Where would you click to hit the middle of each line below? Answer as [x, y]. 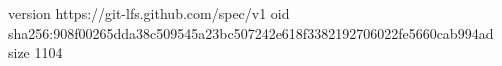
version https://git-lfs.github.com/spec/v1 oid [149, 13]
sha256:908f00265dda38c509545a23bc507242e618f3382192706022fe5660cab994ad [251, 32]
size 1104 [35, 52]
